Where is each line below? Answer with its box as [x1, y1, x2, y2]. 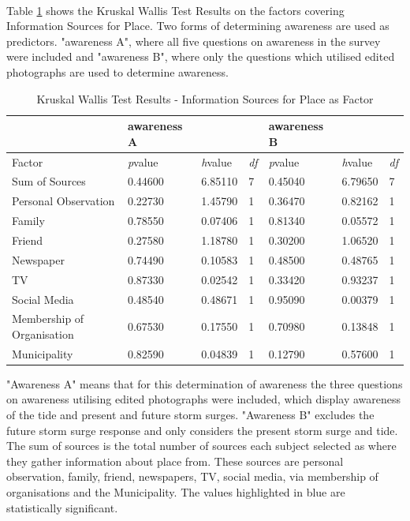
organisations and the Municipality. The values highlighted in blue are [6, 484, 345, 500]
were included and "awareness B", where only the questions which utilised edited [6, 48, 395, 65]
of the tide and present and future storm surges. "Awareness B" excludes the [6, 407, 375, 423]
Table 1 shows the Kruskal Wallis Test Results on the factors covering [6, 2, 345, 18]
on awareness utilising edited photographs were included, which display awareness [6, 391, 401, 407]
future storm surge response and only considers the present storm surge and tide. [6, 422, 398, 438]
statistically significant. [6, 499, 118, 515]
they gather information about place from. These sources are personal [6, 452, 344, 469]
